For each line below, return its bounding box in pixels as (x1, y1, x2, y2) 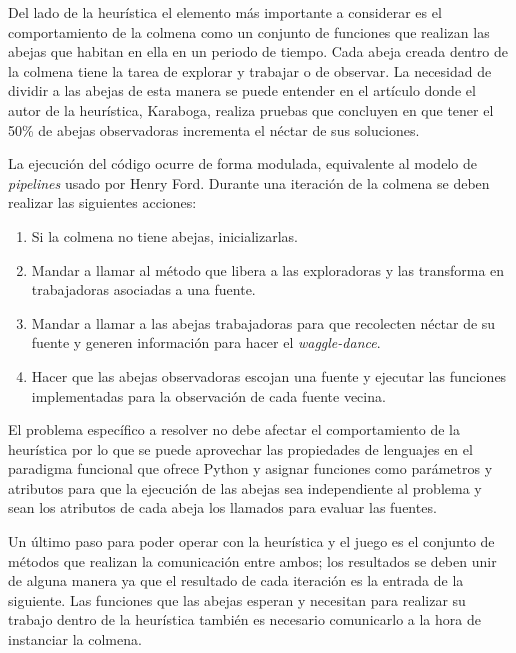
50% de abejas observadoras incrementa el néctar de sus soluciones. (8, 119, 420, 140)
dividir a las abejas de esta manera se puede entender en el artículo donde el (8, 80, 476, 101)
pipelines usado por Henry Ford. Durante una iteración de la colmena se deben (8, 172, 490, 193)
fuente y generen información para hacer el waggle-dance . (31, 332, 381, 353)
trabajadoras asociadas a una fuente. (31, 279, 256, 300)
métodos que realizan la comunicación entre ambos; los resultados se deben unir (8, 550, 497, 571)
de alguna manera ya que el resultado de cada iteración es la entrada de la (8, 570, 464, 591)
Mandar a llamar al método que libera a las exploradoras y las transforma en (31, 259, 505, 280)
